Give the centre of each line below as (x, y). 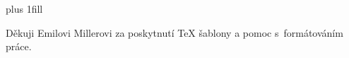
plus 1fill (24, 8)
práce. (19, 46)
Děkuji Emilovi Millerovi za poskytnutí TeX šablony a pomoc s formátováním (174, 32)
